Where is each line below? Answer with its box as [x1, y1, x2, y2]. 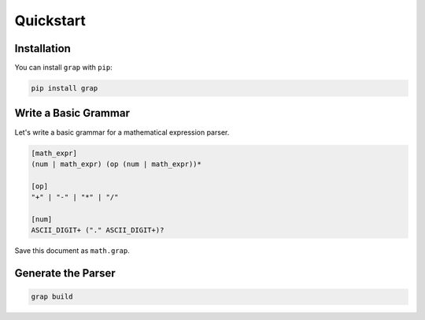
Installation [14, 42, 71, 55]
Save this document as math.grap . [14, 246, 130, 255]
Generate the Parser [14, 266, 116, 280]
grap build [31, 292, 73, 301]
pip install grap [31, 84, 98, 93]
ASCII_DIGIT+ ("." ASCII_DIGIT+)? [31, 225, 164, 235]
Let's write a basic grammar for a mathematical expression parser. [14, 127, 230, 137]
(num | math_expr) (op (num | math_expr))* [31, 159, 202, 169]
